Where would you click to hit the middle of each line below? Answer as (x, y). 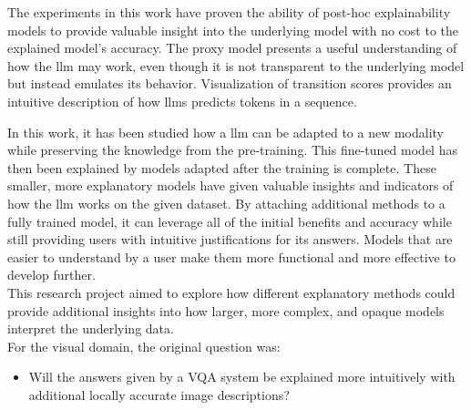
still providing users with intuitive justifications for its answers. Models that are (230, 239)
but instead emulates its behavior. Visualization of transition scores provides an (230, 83)
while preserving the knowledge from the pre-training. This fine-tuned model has (232, 150)
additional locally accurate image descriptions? (159, 394)
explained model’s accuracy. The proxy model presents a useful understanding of (232, 48)
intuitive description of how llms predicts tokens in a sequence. (182, 101)
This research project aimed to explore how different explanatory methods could (231, 292)
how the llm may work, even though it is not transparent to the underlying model (236, 65)
